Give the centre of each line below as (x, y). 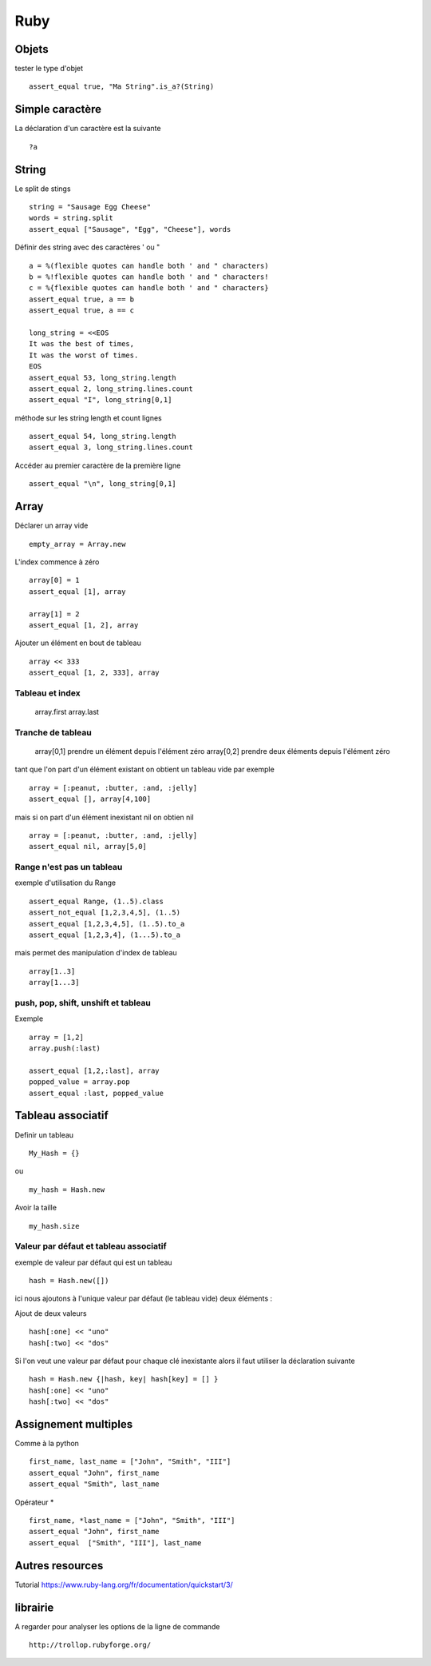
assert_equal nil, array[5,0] (88, 847)
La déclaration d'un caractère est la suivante (88, 129)
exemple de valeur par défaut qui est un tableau (93, 1262)
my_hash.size (54, 1226)
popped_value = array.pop (80, 1082)
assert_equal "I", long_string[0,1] (101, 400)
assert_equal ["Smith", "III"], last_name (115, 1542)
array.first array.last (67, 712)
